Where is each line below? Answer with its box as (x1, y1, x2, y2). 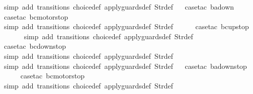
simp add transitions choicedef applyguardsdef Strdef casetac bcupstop (4, 21, 249, 32)
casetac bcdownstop (4, 41, 66, 51)
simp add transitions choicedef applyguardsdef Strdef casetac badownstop (4, 60, 247, 71)
